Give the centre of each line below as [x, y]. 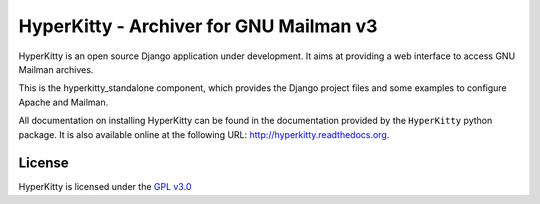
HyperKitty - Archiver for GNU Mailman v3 [198, 26]
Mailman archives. [56, 69]
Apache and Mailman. [63, 102]
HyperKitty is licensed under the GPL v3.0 [105, 187]
